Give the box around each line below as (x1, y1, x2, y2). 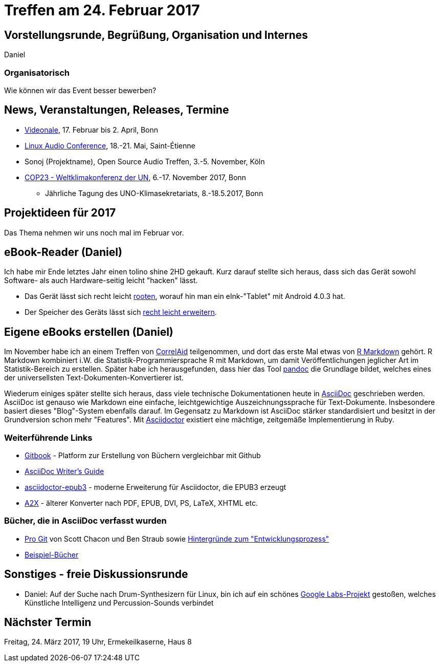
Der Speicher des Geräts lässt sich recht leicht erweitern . (25, 308, 217, 317)
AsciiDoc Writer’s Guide (25, 467, 104, 476)
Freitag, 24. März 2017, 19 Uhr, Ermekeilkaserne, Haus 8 (4, 637, 192, 647)
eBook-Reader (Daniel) (4, 246, 122, 259)
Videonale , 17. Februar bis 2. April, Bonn (25, 125, 159, 134)
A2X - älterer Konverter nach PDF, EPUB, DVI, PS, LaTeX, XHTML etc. (25, 499, 258, 508)
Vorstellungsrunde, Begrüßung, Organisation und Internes (4, 28, 308, 41)
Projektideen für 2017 (4, 206, 116, 220)
